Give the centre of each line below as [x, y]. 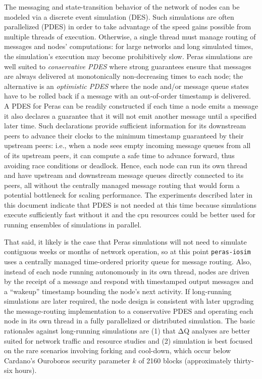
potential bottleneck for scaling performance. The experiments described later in [128, 195]
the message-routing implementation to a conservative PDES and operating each [129, 311]
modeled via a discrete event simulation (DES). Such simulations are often [119, 16]
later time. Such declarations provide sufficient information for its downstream [125, 126]
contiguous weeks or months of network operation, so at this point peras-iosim [127, 251]
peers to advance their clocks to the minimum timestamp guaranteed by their [124, 135]
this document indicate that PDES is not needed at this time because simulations [130, 204]
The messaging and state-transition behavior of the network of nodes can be [122, 7]
